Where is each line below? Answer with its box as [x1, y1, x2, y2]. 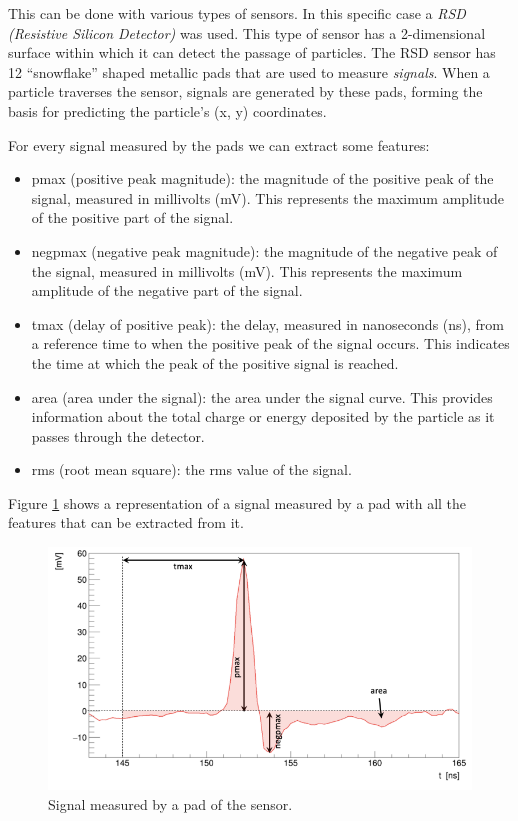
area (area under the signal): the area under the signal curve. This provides [31, 386, 493, 407]
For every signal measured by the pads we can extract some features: [8, 134, 430, 155]
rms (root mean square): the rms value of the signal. [31, 459, 352, 480]
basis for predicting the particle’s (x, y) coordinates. [8, 100, 327, 121]
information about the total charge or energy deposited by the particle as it [31, 406, 495, 427]
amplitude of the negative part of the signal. [31, 280, 303, 301]
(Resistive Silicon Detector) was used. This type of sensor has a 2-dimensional [8, 22, 486, 43]
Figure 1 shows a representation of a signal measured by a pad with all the [8, 492, 467, 513]
